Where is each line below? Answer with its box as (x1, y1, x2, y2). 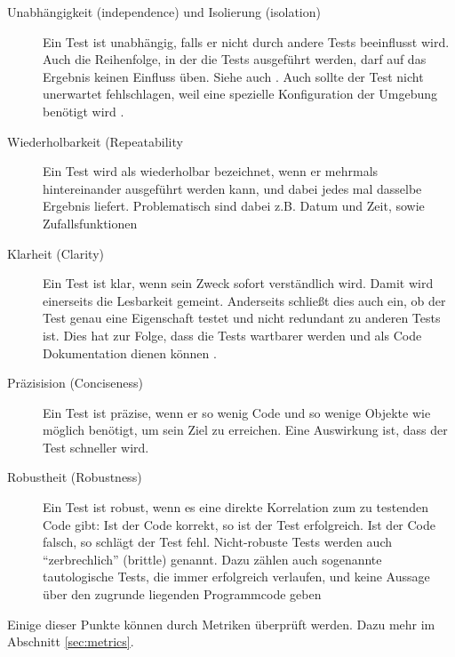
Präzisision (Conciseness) (7, 373, 144, 392)
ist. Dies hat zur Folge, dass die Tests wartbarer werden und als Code (43, 325, 422, 344)
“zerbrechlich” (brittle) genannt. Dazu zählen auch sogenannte (43, 549, 382, 568)
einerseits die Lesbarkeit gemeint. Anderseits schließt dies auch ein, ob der (43, 291, 446, 309)
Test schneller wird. (43, 437, 149, 456)
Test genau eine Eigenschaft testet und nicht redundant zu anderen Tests (43, 308, 441, 327)
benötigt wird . (43, 101, 124, 120)
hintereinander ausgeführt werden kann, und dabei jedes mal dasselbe (43, 179, 422, 197)
